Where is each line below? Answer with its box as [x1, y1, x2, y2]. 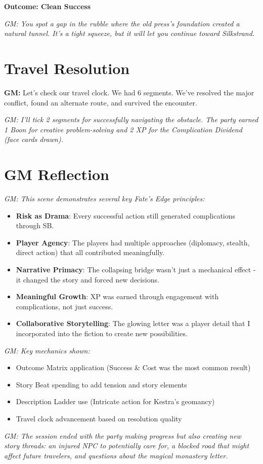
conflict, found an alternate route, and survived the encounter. [4, 97, 197, 108]
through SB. [16, 220, 54, 231]
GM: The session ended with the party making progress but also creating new [4, 430, 241, 441]
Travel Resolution [4, 57, 130, 78]
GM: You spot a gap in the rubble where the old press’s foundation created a [4, 18, 240, 28]
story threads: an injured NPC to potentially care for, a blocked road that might [4, 440, 249, 451]
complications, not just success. [16, 301, 113, 311]
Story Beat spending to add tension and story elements [16, 379, 187, 389]
